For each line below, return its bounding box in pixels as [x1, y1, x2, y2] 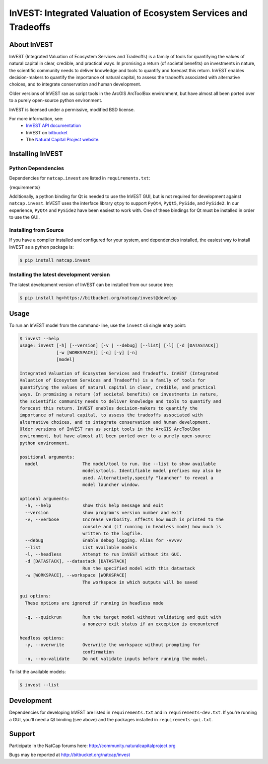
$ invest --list [19, 682, 60, 687]
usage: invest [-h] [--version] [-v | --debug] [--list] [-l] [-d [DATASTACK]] [19, 343, 219, 348]
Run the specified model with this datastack [82, 565, 196, 571]
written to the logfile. [82, 530, 143, 536]
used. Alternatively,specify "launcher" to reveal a [82, 475, 213, 480]
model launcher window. [82, 482, 140, 487]
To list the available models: [9, 668, 67, 674]
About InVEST [9, 40, 54, 49]
